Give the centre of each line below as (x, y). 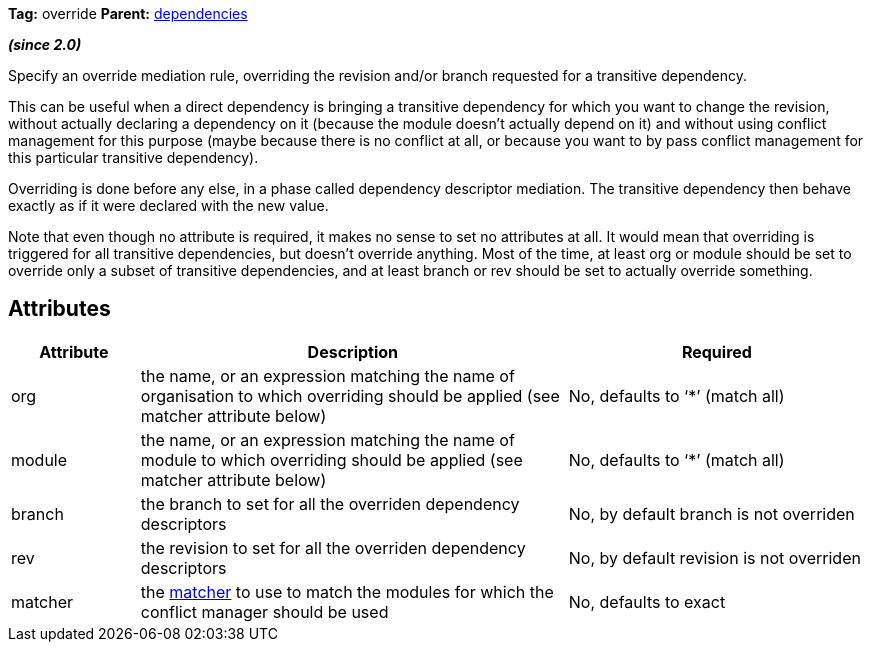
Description (353, 351)
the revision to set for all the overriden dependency (333, 547)
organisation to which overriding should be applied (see (350, 395)
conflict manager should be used (264, 611)
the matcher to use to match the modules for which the (347, 591)
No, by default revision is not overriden (714, 557)
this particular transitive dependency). (133, 157)
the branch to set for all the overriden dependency (330, 503)
